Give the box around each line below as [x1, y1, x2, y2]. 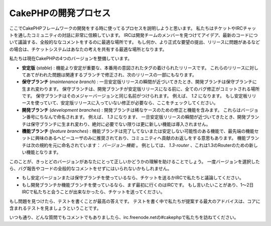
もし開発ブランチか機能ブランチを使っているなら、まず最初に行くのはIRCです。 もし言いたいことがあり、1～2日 [22, 182, 254, 188]
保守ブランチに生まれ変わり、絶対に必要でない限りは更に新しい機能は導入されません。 [30, 121, 211, 127]
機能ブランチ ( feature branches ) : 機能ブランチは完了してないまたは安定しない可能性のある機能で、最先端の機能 [22, 128, 254, 134]
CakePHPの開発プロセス [9, 8, 111, 19]
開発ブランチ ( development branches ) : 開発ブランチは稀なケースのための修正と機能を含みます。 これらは [22, 107, 241, 113]
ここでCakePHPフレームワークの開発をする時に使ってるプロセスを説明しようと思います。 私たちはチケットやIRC [9, 25, 243, 31]
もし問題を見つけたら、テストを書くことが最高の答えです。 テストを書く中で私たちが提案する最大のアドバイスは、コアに [9, 198, 260, 204]
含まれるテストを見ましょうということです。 [9, 205, 101, 211]
